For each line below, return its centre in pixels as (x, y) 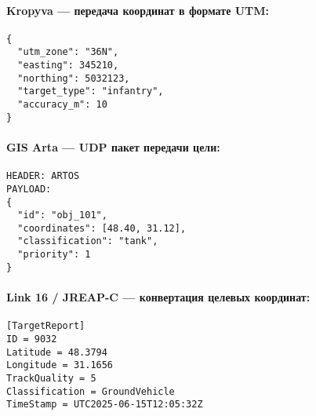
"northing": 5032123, (74, 78)
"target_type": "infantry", (91, 91)
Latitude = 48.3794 (57, 352)
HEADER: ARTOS (43, 176)
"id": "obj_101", (62, 215)
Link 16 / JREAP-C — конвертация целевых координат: (158, 297)
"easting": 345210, (68, 66)
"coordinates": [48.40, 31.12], (102, 228)
